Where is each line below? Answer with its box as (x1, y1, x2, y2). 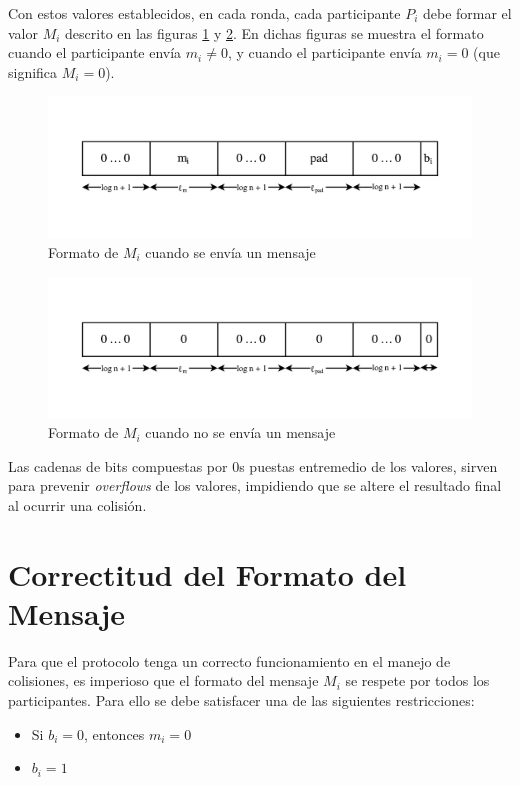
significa (8, 61, 58, 82)
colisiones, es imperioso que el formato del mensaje (8, 670, 319, 691)
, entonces (83, 723, 145, 744)
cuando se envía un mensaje (145, 241, 316, 262)
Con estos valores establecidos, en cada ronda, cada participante (8, 3, 401, 23)
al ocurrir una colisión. (8, 494, 147, 515)
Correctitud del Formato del (8, 553, 407, 594)
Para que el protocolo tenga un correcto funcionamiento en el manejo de (8, 650, 451, 671)
